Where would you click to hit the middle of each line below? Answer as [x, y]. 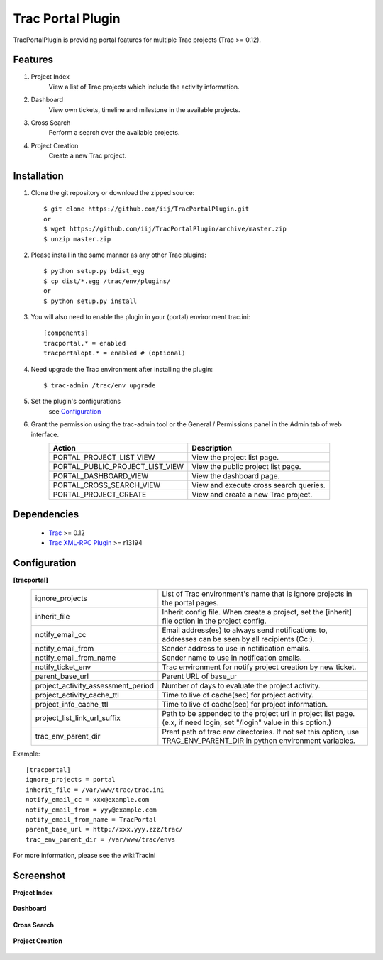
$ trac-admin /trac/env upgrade [100, 385]
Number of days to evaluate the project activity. [241, 685]
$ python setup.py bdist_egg [94, 271]
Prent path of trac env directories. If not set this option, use [261, 732]
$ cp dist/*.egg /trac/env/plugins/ [107, 281]
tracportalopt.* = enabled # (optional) [115, 353]
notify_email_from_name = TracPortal [91, 819]
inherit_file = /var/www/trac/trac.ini [95, 790]
